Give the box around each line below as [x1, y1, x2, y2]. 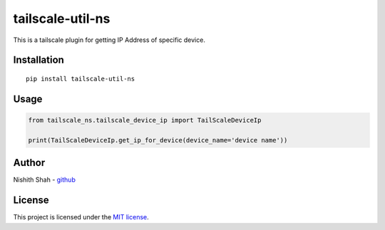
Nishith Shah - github [13, 175, 76, 184]
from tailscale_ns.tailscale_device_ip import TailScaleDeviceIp [28, 116, 262, 124]
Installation [13, 54, 64, 66]
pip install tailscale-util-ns [26, 75, 135, 83]
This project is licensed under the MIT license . [13, 213, 149, 221]
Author [13, 157, 46, 169]
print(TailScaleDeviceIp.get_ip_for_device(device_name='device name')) [28, 136, 288, 144]
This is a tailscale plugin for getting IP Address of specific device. [13, 36, 206, 44]
